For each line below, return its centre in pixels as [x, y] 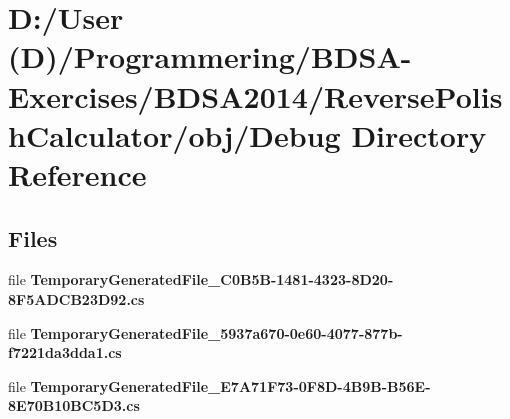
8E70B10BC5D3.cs [74, 405]
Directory [419, 134]
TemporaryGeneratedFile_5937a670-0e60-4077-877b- [216, 332]
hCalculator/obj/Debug [174, 134]
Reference [77, 173]
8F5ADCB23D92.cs [76, 298]
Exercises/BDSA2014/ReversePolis [255, 95]
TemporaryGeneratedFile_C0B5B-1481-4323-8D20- [212, 279]
